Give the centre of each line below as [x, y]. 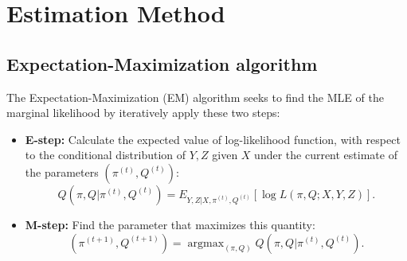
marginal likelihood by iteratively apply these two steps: [143, 113]
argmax [206, 243]
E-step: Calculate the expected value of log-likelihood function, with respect [213, 139]
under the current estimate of [326, 155]
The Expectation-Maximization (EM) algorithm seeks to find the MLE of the [195, 97]
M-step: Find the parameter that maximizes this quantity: [170, 224]
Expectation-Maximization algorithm [162, 63]
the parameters [62, 171]
